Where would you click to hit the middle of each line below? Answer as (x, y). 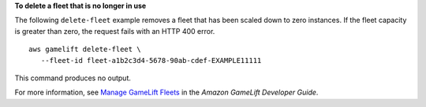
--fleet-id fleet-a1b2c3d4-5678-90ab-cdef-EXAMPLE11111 (151, 60)
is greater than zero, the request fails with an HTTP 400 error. (115, 31)
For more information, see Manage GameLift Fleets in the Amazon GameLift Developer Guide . (166, 92)
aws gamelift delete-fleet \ (85, 50)
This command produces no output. (73, 78)
